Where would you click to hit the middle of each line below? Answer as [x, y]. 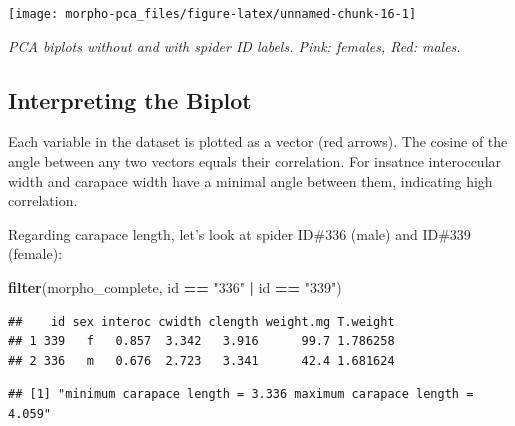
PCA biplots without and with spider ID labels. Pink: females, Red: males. [234, 45]
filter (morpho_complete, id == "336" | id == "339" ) [175, 287]
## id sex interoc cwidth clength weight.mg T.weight [201, 321]
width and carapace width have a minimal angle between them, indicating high [250, 180]
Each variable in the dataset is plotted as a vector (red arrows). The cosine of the [258, 141]
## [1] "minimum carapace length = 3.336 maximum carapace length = [241, 394]
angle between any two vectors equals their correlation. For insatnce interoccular [255, 161]
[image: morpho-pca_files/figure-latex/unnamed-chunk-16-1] [212, 14]
